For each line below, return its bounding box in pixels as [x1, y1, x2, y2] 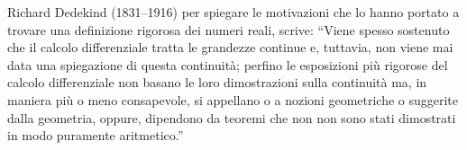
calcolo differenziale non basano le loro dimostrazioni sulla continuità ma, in [7, 73, 427, 92]
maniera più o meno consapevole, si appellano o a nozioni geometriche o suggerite [7, 90, 459, 109]
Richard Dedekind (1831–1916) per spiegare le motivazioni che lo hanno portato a [7, 3, 460, 21]
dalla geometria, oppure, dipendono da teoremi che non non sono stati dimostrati [7, 108, 456, 127]
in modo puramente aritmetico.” [7, 126, 184, 145]
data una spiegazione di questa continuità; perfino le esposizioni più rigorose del [7, 55, 448, 74]
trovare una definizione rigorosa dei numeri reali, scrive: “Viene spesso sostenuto [7, 20, 450, 39]
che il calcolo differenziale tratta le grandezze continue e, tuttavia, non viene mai [7, 38, 453, 57]
